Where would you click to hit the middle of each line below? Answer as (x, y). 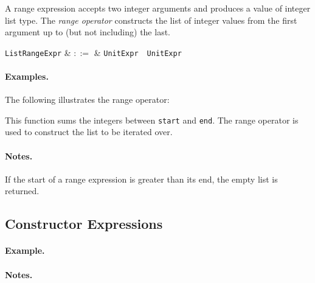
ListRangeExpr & (38, 52)
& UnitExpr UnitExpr (138, 52)
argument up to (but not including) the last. (88, 32)
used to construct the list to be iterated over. (89, 132)
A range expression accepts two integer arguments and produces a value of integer (158, 8)
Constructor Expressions (84, 224)
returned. (22, 191)
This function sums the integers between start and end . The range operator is (152, 120)
